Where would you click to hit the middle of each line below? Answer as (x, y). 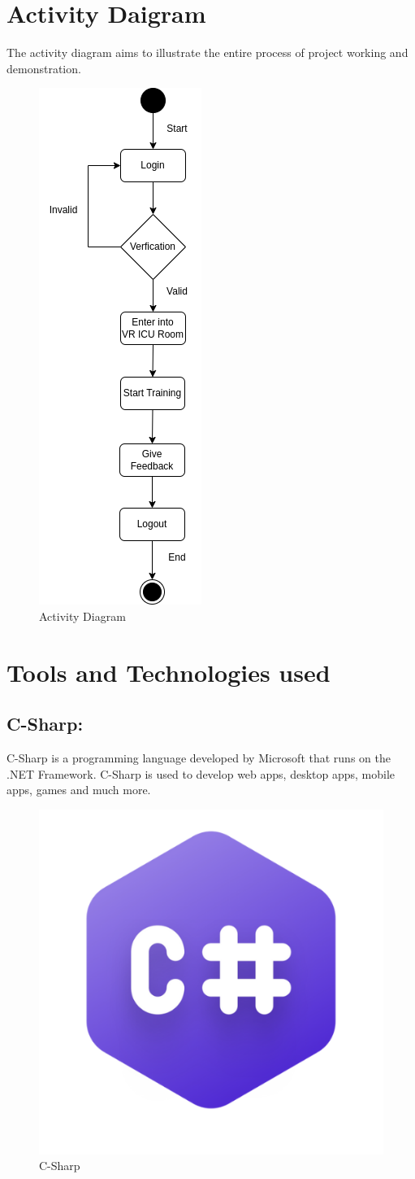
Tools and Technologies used (169, 672)
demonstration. (44, 68)
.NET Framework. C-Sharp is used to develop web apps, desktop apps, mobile (201, 773)
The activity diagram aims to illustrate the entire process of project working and (207, 52)
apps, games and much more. (79, 790)
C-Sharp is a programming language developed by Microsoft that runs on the (199, 758)
